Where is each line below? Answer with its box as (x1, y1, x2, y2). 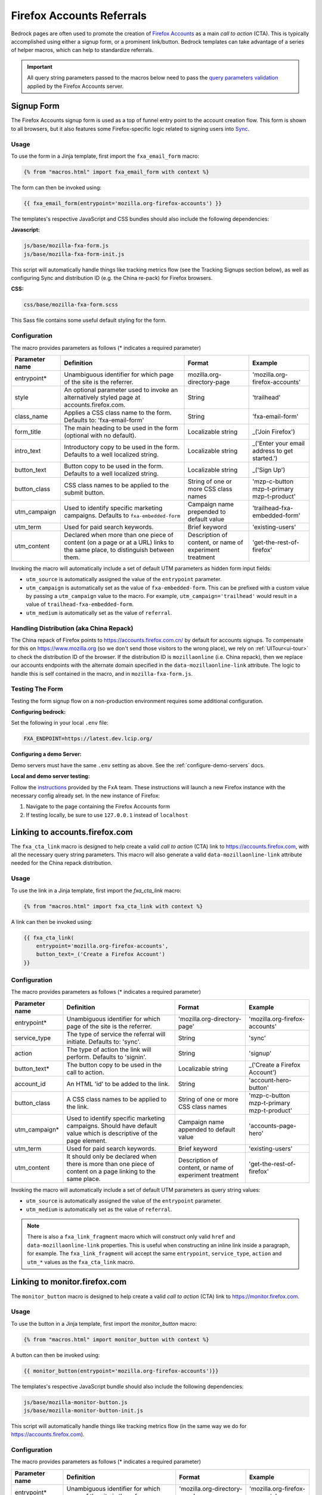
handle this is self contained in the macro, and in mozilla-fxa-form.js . (11, 670, 193, 677)
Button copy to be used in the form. (64, 462, 164, 470)
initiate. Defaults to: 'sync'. (66, 1038, 141, 1046)
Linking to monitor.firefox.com (11, 1277, 127, 1287)
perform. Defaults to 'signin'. (66, 1052, 147, 1061)
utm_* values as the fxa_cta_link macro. (27, 1258, 135, 1265)
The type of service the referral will (66, 1030, 166, 1038)
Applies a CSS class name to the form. (64, 408, 172, 417)
